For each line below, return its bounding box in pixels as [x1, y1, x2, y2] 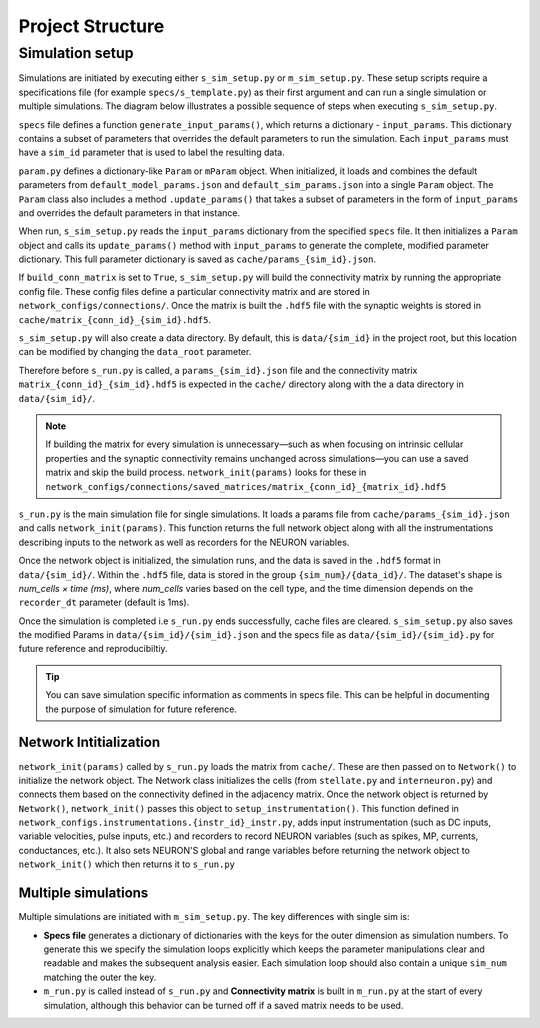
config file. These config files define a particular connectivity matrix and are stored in [18, 285, 370, 297]
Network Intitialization [18, 734, 160, 751]
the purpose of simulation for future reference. [45, 703, 238, 715]
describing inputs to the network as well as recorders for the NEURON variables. [18, 536, 350, 548]
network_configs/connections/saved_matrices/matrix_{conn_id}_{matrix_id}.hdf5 [45, 481, 447, 492]
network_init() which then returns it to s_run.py [18, 858, 235, 870]
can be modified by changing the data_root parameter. [18, 346, 252, 358]
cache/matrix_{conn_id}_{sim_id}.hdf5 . [18, 313, 212, 325]
